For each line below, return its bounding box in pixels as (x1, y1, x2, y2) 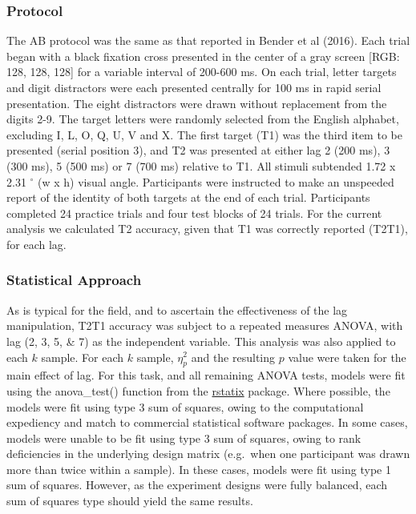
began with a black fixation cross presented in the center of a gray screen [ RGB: (6, 47, 400, 64)
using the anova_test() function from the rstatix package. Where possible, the (6, 382, 390, 399)
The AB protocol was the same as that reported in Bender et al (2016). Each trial (6, 32, 410, 49)
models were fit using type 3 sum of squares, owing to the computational (6, 398, 364, 415)
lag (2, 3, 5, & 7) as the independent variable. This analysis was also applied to (6, 332, 396, 349)
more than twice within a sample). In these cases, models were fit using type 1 (6, 460, 391, 477)
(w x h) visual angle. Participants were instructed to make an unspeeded (38, 173, 394, 190)
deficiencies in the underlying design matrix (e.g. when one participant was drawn (6, 445, 410, 462)
